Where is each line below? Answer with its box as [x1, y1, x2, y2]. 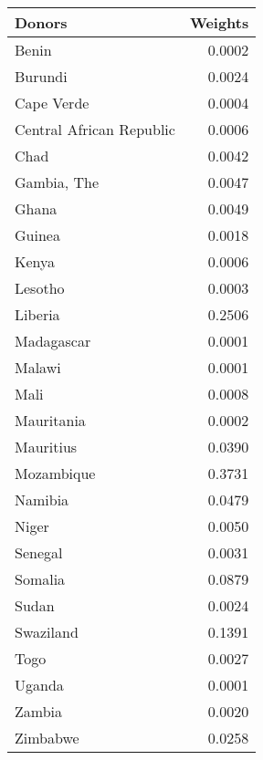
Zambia [15, 701, 63, 722]
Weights [189, 12, 249, 33]
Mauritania [15, 410, 86, 431]
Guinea [15, 224, 60, 245]
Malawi [15, 357, 61, 378]
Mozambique [15, 463, 96, 484]
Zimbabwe [15, 727, 79, 748]
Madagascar [15, 330, 91, 351]
